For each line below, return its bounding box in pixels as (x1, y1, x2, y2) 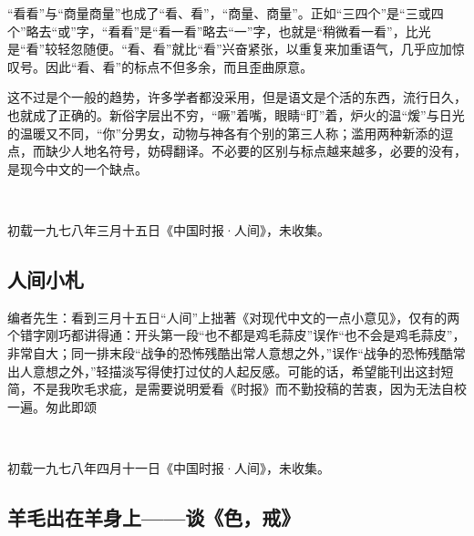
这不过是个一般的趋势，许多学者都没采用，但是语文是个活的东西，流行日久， (7, 88, 467, 107)
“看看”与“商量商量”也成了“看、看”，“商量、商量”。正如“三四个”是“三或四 (7, 4, 444, 22)
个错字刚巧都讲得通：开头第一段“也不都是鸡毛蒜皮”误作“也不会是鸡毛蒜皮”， (7, 325, 466, 345)
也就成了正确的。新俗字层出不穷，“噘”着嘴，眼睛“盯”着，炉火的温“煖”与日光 (7, 105, 465, 124)
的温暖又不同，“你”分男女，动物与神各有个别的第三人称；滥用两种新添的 (7, 123, 441, 142)
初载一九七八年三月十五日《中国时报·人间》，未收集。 (7, 220, 330, 239)
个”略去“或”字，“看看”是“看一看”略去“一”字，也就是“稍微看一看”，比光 (7, 21, 431, 40)
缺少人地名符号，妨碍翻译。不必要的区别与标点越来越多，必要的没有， (45, 141, 467, 160)
